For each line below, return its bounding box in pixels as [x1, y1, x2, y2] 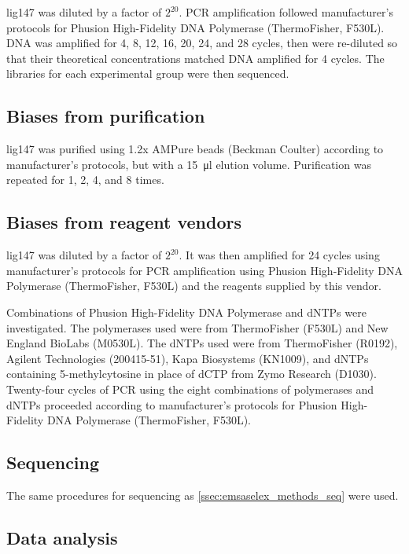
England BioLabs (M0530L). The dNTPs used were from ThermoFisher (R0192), [6, 335, 398, 351]
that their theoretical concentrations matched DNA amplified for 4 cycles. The [6, 50, 385, 66]
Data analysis [6, 525, 118, 549]
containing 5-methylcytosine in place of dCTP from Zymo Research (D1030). [6, 365, 377, 382]
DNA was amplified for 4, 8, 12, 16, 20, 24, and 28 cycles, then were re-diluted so [6, 35, 398, 51]
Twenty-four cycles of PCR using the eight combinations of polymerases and [6, 380, 374, 397]
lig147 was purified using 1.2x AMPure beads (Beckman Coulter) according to [6, 141, 384, 157]
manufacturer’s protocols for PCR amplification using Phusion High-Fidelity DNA [6, 262, 403, 278]
